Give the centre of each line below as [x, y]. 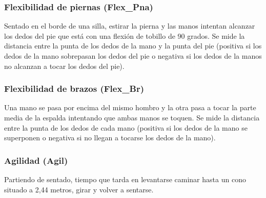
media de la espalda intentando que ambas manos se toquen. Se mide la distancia [132, 117]
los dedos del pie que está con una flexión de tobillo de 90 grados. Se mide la [125, 35]
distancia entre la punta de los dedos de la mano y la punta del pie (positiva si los [133, 46]
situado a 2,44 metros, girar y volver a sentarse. [79, 189]
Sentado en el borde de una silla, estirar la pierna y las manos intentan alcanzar [130, 26]
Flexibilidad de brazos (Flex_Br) [74, 89]
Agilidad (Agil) [36, 160]
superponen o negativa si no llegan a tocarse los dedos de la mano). [110, 138]
